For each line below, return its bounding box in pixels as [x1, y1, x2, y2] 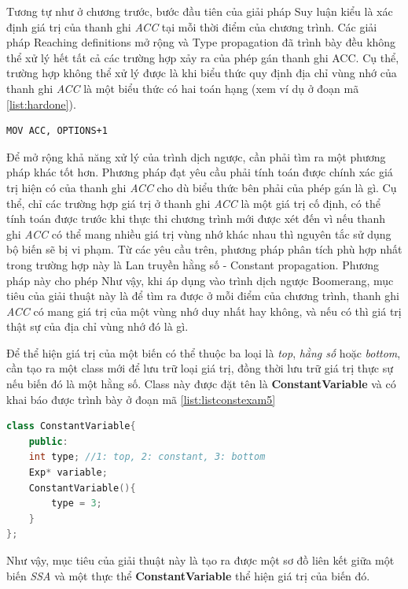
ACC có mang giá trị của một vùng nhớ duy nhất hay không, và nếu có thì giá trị [6, 302, 402, 319]
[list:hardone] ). [6, 95, 76, 112]
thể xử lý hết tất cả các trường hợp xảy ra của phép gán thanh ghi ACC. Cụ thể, [6, 49, 399, 65]
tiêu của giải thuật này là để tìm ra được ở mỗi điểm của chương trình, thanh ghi [6, 287, 399, 304]
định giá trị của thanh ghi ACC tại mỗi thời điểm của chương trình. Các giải [6, 18, 377, 35]
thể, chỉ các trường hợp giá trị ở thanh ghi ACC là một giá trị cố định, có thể [6, 194, 380, 211]
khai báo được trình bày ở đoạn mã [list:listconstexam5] [6, 391, 276, 407]
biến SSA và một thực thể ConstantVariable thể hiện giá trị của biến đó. [6, 567, 370, 583]
